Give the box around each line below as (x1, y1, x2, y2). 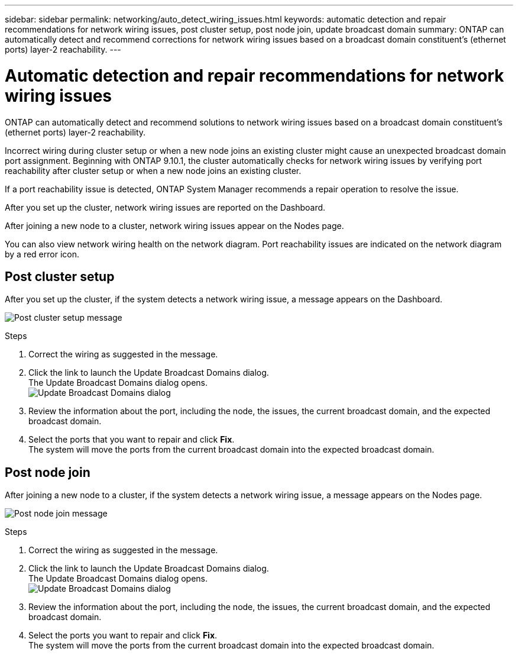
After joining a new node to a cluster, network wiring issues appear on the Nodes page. (5, 220, 344, 231)
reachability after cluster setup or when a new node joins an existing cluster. (5, 165, 302, 176)
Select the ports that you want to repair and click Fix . (28, 434, 235, 445)
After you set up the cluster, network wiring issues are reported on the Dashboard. (5, 202, 326, 212)
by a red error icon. (5, 249, 79, 259)
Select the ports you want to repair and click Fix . (28, 630, 218, 641)
